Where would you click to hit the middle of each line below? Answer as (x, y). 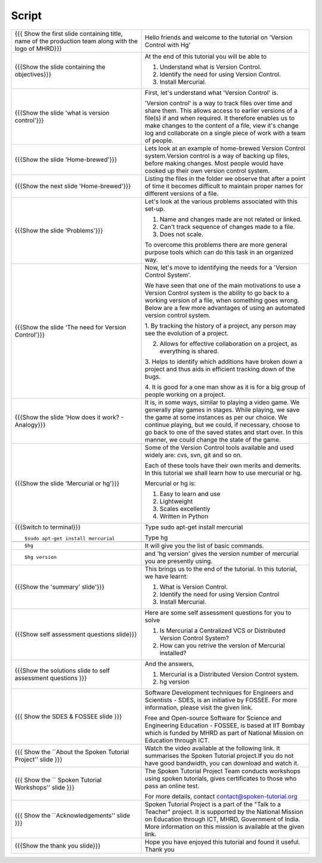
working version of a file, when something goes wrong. (222, 300)
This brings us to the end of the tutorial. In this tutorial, (221, 569)
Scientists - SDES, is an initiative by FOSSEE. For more (221, 700)
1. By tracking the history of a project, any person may (220, 326)
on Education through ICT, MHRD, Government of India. (222, 819)
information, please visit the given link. (199, 707)
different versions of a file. (182, 193)
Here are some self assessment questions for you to (218, 613)
